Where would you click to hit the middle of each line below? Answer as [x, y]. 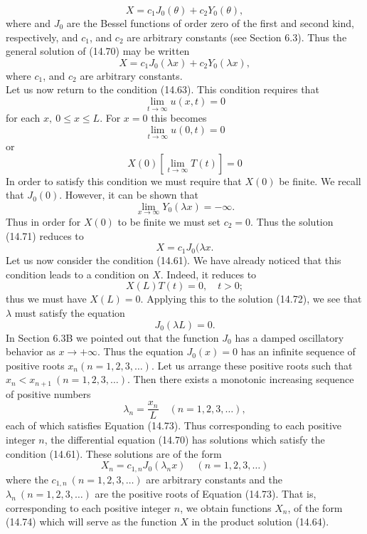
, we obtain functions [226, 507]
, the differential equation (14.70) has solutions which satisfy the [185, 440]
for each [23, 118]
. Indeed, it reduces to [208, 274]
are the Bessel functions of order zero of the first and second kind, [210, 23]
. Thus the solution [292, 221]
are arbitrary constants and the [214, 479]
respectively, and [42, 37]
